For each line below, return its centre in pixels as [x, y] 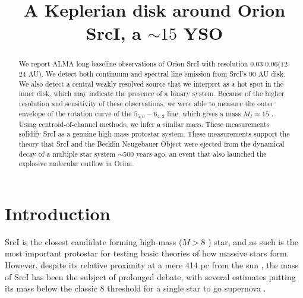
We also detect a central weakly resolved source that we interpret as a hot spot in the [151, 83]
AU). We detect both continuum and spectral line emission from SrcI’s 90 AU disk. [157, 74]
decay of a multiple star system [67, 153]
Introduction [58, 213]
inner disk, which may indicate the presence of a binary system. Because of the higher [151, 93]
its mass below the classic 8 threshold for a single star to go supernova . [135, 288]
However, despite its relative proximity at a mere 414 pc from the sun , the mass [152, 264]
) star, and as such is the [253, 241]
